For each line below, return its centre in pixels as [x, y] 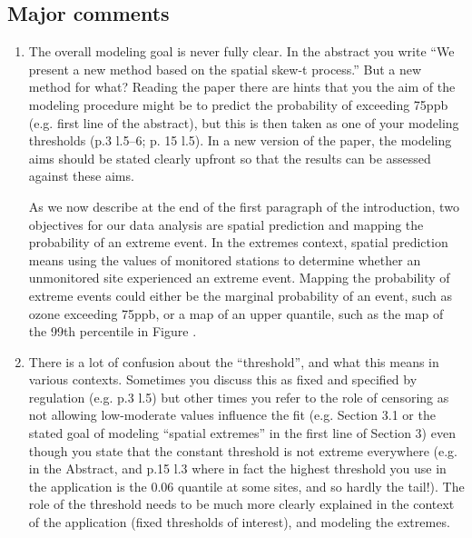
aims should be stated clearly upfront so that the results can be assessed [230, 158]
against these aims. [81, 176]
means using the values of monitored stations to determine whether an [225, 259]
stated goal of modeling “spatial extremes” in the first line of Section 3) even [242, 433]
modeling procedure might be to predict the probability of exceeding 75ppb [238, 104]
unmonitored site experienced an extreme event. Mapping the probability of [239, 278]
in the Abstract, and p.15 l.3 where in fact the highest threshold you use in [237, 468]
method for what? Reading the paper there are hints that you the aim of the [242, 87]
